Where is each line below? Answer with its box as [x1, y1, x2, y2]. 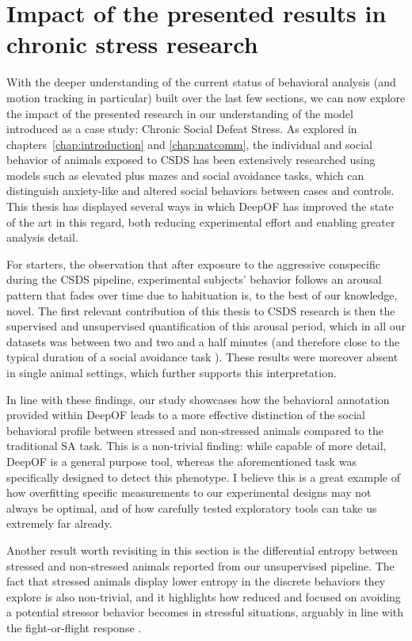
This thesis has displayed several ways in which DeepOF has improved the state [6, 198, 394, 215]
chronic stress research [6, 28, 258, 60]
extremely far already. [6, 515, 113, 532]
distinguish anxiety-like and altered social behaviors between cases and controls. [6, 182, 395, 199]
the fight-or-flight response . [6, 619, 142, 635]
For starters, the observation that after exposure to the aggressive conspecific [6, 255, 380, 272]
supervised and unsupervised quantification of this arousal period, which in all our [6, 318, 406, 334]
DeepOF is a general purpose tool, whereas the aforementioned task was [6, 452, 357, 469]
